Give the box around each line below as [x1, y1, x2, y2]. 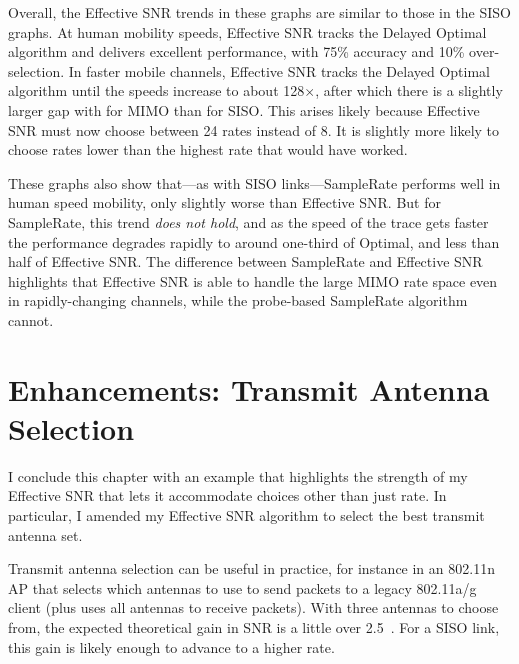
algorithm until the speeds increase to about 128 [8, 80, 305, 101]
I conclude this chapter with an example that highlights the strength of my [8, 465, 468, 486]
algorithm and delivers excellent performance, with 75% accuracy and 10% [8, 41, 465, 62]
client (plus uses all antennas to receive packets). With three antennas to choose [8, 597, 499, 618]
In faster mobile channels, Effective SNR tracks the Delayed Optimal [68, 60, 490, 81]
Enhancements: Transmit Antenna [8, 368, 490, 409]
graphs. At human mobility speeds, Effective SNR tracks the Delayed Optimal [8, 21, 487, 42]
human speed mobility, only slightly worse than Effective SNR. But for [8, 192, 441, 213]
